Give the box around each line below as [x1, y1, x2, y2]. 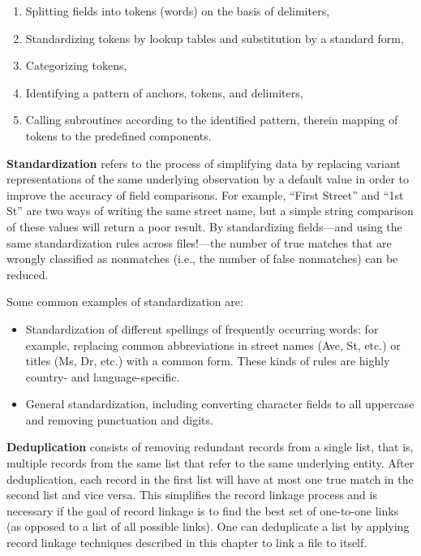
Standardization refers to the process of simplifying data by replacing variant [6, 154, 401, 171]
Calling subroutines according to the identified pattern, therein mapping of [25, 111, 398, 128]
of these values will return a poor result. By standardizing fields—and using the [6, 218, 402, 235]
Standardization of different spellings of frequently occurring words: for [25, 320, 379, 337]
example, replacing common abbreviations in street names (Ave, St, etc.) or [25, 336, 401, 353]
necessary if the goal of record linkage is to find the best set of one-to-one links [6, 502, 399, 519]
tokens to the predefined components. [25, 127, 212, 144]
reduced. [6, 265, 49, 282]
